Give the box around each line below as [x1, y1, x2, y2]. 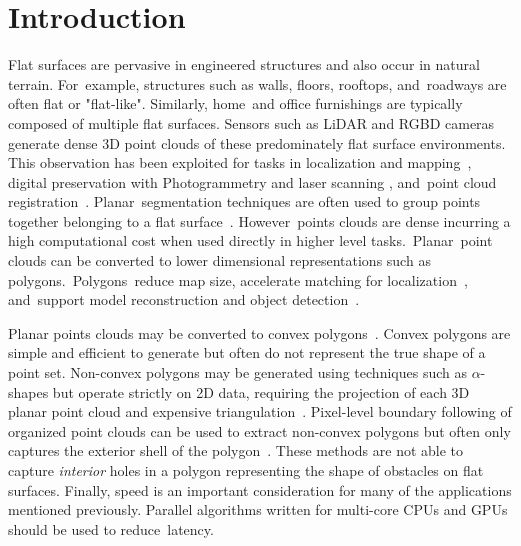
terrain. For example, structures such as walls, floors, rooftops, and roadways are [8, 73, 507, 94]
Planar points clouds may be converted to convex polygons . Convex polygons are [8, 322, 511, 343]
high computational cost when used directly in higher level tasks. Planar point [8, 230, 493, 251]
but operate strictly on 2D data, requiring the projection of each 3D [52, 381, 470, 402]
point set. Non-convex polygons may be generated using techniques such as [8, 362, 467, 383]
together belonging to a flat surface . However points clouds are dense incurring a [8, 210, 511, 231]
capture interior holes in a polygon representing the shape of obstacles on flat [8, 460, 484, 480]
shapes [8, 381, 49, 402]
